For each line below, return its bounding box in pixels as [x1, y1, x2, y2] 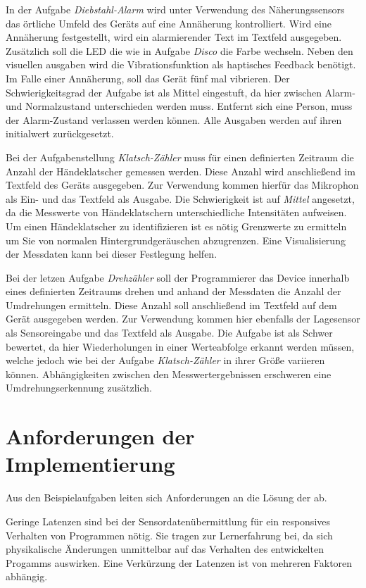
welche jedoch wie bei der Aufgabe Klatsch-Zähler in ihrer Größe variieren [6, 353, 325, 368]
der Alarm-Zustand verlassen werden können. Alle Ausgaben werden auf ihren [6, 112, 342, 127]
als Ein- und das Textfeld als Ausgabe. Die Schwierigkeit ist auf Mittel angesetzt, [6, 191, 355, 206]
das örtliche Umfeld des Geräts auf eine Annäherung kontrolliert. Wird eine [6, 15, 332, 30]
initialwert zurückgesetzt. [6, 126, 114, 141]
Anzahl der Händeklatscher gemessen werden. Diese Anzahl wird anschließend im [6, 163, 355, 178]
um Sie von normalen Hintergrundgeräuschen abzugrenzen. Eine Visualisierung [6, 232, 346, 247]
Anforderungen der [6, 422, 195, 451]
